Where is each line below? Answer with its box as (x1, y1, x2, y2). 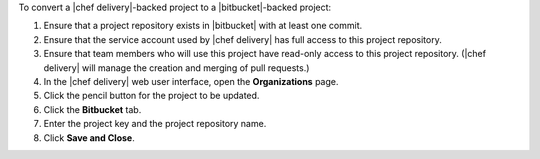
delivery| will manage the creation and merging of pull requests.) (43, 61, 310, 74)
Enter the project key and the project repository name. (43, 118, 267, 130)
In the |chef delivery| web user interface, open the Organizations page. (43, 75, 339, 87)
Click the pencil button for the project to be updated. (43, 90, 260, 102)
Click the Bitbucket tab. (43, 103, 142, 115)
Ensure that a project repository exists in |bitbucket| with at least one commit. (43, 20, 363, 32)
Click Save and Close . (43, 131, 135, 144)
